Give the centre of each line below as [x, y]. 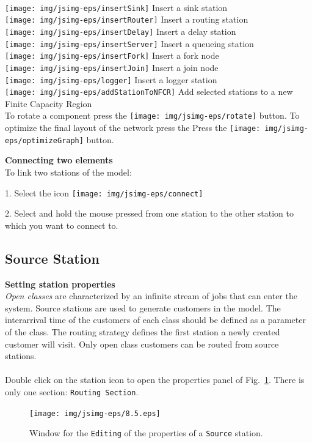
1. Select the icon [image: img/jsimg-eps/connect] [104, 192]
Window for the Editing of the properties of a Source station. [146, 433]
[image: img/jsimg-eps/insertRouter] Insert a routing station [127, 19]
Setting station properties [60, 284]
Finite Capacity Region [49, 103]
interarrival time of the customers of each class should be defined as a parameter [155, 320]
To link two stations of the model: [68, 172]
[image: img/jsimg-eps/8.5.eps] [95, 413]
